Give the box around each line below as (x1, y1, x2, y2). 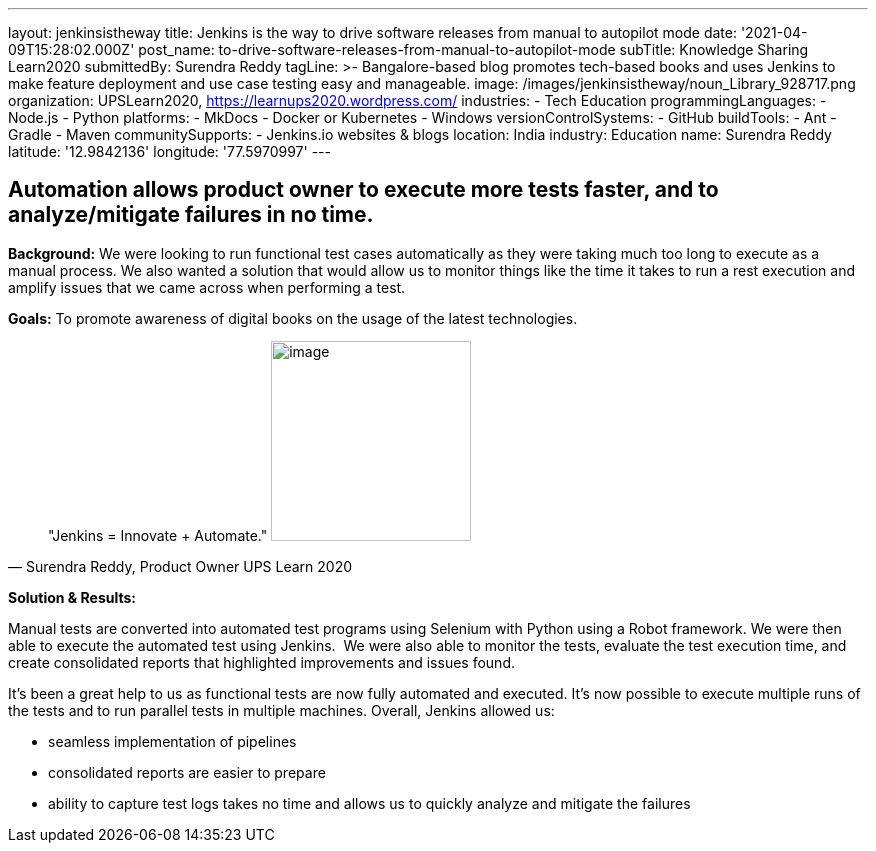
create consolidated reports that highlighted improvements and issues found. (8, 653, 515, 671)
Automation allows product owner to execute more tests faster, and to (8, 177, 719, 203)
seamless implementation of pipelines (48, 732, 297, 750)
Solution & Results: (8, 588, 136, 606)
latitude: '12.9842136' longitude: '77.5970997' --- (8, 143, 331, 160)
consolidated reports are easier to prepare (48, 763, 326, 781)
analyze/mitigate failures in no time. (8, 202, 374, 228)
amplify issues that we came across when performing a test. (8, 278, 406, 296)
